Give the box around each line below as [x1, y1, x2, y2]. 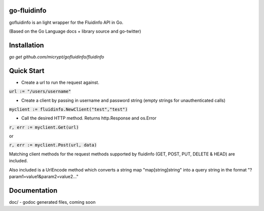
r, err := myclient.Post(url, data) [9, 142, 97, 148]
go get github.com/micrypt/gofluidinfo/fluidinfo [9, 54, 105, 59]
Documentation [9, 186, 58, 194]
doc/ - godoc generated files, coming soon [9, 199, 96, 205]
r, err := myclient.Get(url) [9, 124, 79, 130]
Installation [9, 41, 44, 49]
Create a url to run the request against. [21, 79, 100, 85]
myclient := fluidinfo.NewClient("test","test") [9, 106, 128, 112]
